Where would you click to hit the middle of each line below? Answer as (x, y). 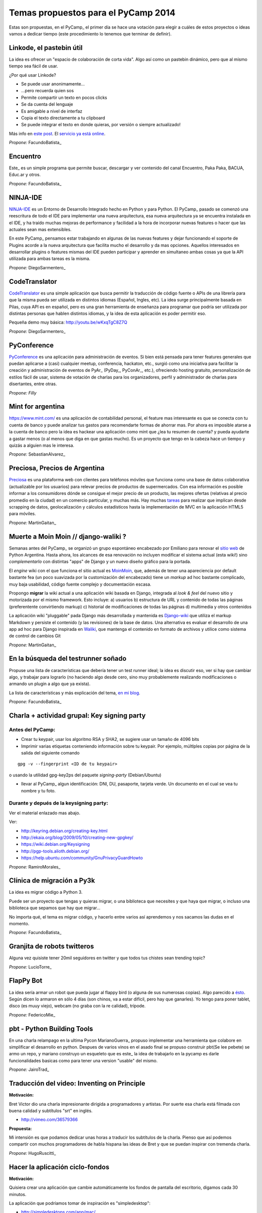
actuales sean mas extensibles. (40, 229)
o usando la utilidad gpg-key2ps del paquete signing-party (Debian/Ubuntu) (85, 775)
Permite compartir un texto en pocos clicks (64, 98)
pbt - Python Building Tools (51, 1029)
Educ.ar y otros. (25, 175)
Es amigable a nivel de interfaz (52, 111)
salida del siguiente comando (50, 753)
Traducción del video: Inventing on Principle (77, 1084)
